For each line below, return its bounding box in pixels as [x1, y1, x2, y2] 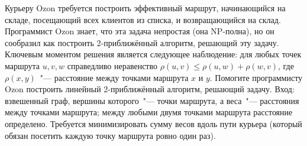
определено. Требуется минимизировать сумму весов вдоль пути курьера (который [5, 117, 302, 129]
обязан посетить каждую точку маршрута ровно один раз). [5, 129, 216, 141]
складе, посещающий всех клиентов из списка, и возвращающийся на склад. [5, 13, 281, 25]
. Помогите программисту [209, 71, 303, 83]
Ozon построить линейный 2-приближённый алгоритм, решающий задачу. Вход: [5, 83, 295, 95]
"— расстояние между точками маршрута [40, 71, 189, 83]
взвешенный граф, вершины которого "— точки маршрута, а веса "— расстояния [5, 94, 299, 106]
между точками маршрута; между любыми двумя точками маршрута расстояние [5, 106, 293, 118]
